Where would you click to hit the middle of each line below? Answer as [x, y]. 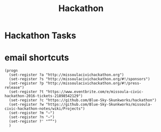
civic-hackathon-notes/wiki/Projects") [45, 109]
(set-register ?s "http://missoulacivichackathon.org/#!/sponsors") [80, 79]
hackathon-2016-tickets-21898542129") [44, 96]
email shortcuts [37, 58]
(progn [11, 71]
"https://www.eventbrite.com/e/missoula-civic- [95, 92]
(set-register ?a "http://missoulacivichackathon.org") [66, 75]
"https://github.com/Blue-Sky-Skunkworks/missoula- [99, 104]
